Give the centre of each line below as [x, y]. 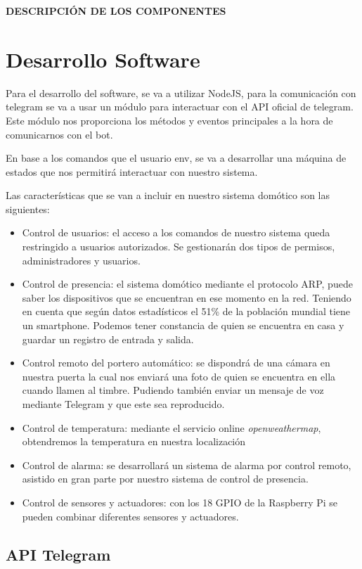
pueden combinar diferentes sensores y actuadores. [130, 516]
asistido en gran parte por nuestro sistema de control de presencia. [165, 479]
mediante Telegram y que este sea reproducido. [123, 404]
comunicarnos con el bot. [59, 134]
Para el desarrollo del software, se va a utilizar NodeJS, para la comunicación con [181, 92]
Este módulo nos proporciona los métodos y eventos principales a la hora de [169, 120]
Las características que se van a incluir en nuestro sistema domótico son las [168, 195]
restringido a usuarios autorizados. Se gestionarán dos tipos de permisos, [179, 247]
